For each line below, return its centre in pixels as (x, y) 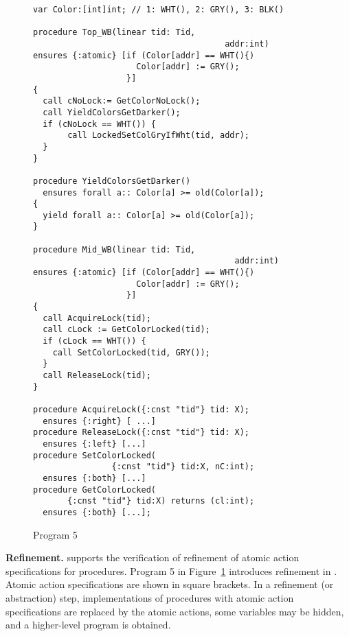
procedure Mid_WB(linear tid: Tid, (114, 249)
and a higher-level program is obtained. (88, 625)
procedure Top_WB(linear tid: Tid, (114, 33)
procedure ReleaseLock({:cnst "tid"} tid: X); (141, 433)
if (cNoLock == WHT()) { (99, 124)
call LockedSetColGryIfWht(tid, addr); (158, 136)
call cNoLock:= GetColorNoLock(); (122, 101)
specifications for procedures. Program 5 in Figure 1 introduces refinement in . (171, 570)
